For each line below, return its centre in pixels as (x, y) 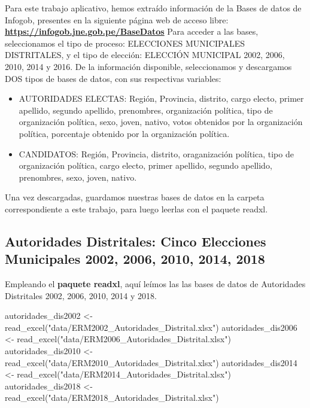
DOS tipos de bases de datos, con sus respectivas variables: (113, 78)
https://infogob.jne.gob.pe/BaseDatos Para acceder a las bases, (132, 31)
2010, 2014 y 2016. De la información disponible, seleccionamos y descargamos (148, 66)
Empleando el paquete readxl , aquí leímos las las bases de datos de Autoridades (155, 284)
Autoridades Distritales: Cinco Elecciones (136, 241)
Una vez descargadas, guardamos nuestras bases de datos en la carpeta (135, 197)
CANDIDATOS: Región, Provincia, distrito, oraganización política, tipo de (156, 153)
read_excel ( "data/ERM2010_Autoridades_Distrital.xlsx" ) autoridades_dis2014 (151, 362)
